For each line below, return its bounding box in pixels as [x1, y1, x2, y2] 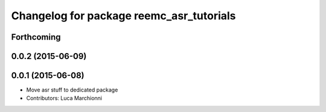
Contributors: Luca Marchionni [26, 95, 103, 102]
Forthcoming [11, 32, 61, 42]
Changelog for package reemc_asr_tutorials [11, 9, 236, 22]
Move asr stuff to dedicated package [26, 86, 118, 93]
